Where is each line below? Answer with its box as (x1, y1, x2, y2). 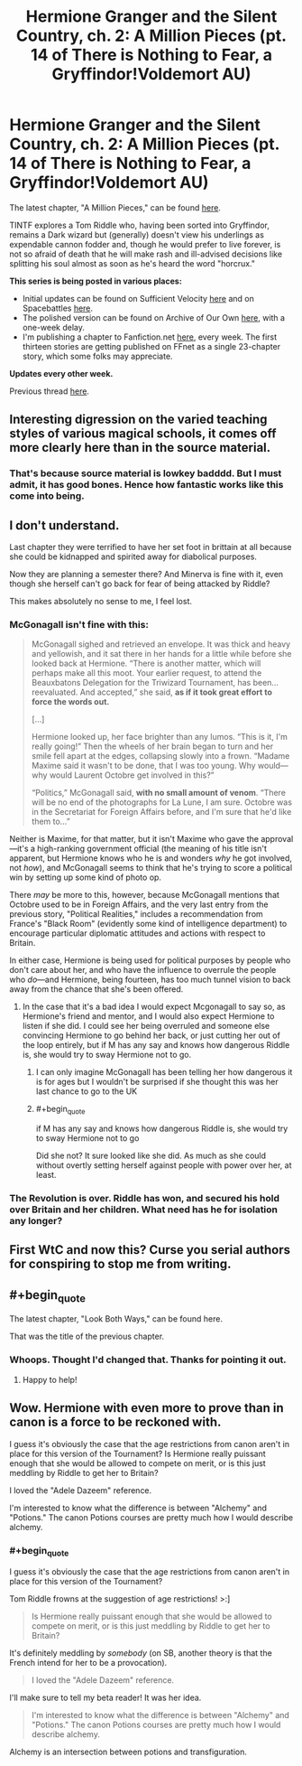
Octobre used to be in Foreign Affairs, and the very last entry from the (9, 899, 269, 910)
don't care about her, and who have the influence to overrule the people (9, 965, 277, 976)
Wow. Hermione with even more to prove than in (9, 1400, 284, 1416)
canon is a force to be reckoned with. (9, 1415, 222, 1430)
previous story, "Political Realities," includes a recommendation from (9, 909, 263, 920)
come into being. (9, 490, 86, 502)
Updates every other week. (9, 368, 114, 378)
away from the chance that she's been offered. (9, 984, 184, 995)
